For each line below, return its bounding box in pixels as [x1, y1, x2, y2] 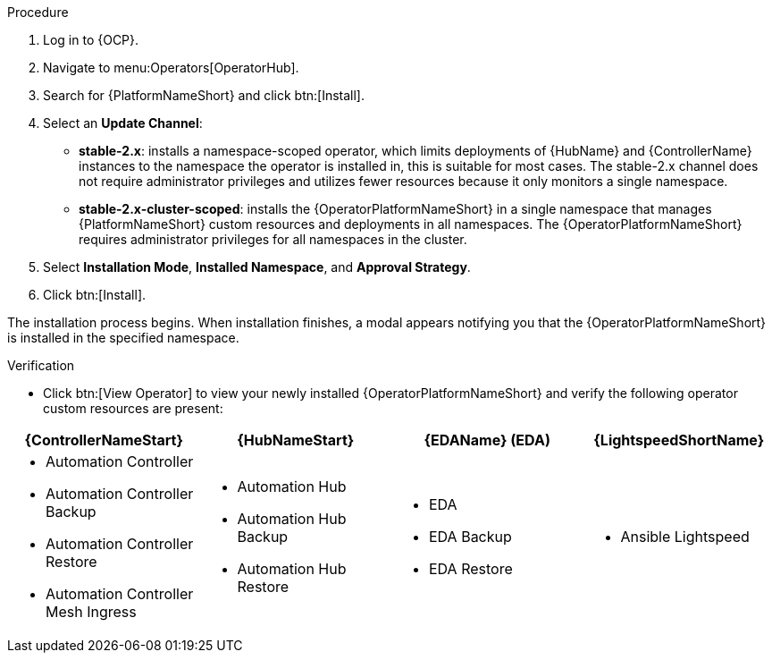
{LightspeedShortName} [593, 431, 765, 449]
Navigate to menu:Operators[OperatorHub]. [43, 60, 299, 75]
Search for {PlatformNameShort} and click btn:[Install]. [43, 88, 365, 103]
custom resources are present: [43, 401, 223, 416]
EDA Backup [429, 528, 512, 546]
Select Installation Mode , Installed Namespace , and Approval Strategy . [43, 259, 471, 275]
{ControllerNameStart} [24, 431, 183, 449]
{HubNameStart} [237, 431, 355, 449]
